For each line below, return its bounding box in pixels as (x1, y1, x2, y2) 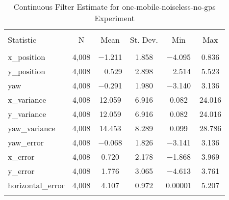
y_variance (8, 108, 46, 119)
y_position (8, 65, 46, 77)
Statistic (8, 34, 36, 45)
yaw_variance (8, 122, 55, 134)
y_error (8, 165, 35, 176)
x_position (8, 51, 46, 62)
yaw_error (8, 137, 44, 148)
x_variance (8, 94, 46, 105)
